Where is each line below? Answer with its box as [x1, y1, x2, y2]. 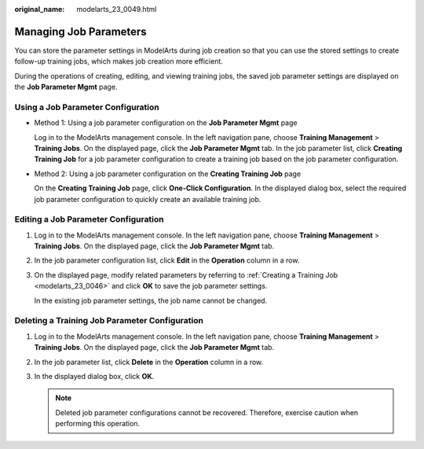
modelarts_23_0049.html [76, 5, 157, 13]
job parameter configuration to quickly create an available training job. [34, 194, 261, 204]
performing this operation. [55, 419, 141, 429]
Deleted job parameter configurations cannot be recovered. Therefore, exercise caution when [55, 407, 359, 417]
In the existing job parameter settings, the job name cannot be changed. [34, 296, 268, 305]
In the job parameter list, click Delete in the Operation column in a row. [34, 357, 264, 366]
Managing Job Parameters [14, 24, 147, 39]
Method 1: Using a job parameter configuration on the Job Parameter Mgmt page [34, 118, 298, 127]
